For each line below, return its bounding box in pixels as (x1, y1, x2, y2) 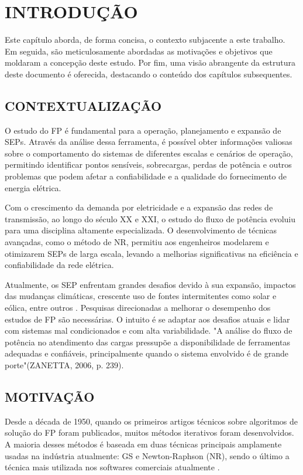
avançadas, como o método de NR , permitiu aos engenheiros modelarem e (5, 236, 269, 248)
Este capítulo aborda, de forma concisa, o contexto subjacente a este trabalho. (5, 33, 285, 46)
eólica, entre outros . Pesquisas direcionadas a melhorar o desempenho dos (5, 301, 271, 314)
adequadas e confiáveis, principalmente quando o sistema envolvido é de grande (5, 347, 288, 359)
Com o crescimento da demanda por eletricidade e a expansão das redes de (5, 201, 273, 213)
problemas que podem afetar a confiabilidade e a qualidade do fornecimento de (5, 170, 287, 182)
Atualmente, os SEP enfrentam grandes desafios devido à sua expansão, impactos (5, 278, 296, 290)
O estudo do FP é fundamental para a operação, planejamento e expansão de (5, 124, 281, 136)
